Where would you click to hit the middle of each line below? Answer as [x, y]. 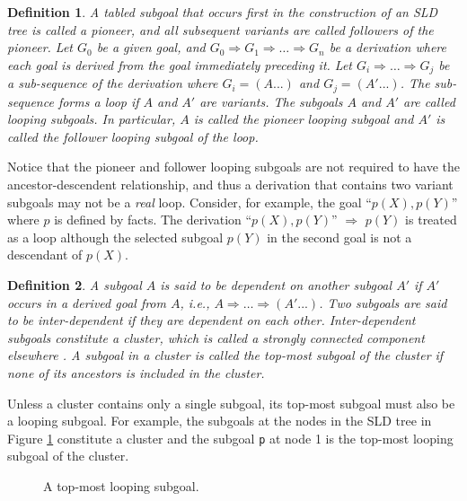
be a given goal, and [151, 47]
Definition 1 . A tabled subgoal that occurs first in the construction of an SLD [223, 12]
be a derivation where [388, 47]
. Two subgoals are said [383, 302]
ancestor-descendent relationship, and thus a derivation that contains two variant [230, 185]
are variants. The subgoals [271, 101]
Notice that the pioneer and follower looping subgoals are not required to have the [233, 167]
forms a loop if [98, 101]
